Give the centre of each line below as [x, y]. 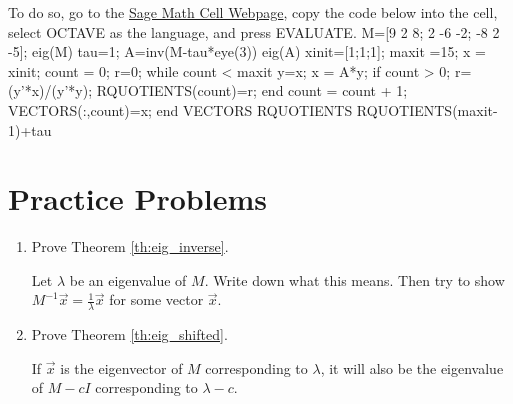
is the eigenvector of [121, 367]
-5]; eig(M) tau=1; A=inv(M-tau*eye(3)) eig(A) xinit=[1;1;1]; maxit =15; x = [247, 51]
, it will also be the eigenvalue [412, 367]
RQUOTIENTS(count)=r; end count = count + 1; [252, 90]
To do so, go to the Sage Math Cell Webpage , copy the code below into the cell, [253, 12]
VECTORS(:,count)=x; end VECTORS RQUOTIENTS [180, 109]
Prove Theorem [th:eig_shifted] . [129, 334]
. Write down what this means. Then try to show [354, 279]
